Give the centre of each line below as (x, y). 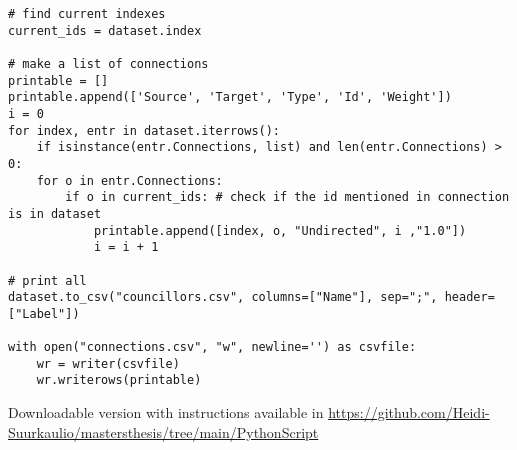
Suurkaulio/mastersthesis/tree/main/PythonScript (163, 431)
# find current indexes (87, 14)
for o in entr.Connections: (129, 180)
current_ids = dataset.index (105, 30)
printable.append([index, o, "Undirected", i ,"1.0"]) (280, 230)
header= (469, 297)
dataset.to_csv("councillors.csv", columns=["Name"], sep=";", (223, 297)
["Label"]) (44, 313)
